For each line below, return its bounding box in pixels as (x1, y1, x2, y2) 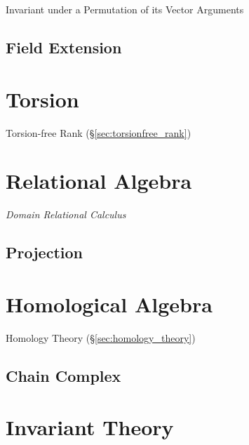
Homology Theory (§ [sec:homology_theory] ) (6, 330, 196, 345)
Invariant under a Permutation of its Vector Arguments (6, 2, 244, 16)
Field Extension (6, 36, 122, 58)
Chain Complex (6, 364, 121, 386)
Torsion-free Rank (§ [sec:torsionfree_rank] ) (6, 125, 191, 140)
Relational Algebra (6, 166, 192, 195)
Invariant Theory (6, 413, 174, 441)
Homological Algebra (6, 289, 213, 318)
